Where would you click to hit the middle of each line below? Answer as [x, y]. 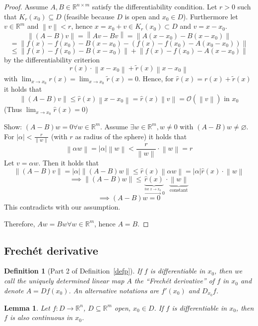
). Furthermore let [211, 16]
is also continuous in [41, 317]
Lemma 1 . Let [27, 307]
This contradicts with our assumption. [62, 207]
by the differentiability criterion [52, 59]
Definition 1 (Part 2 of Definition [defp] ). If [73, 271]
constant [179, 190]
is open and [142, 16]
